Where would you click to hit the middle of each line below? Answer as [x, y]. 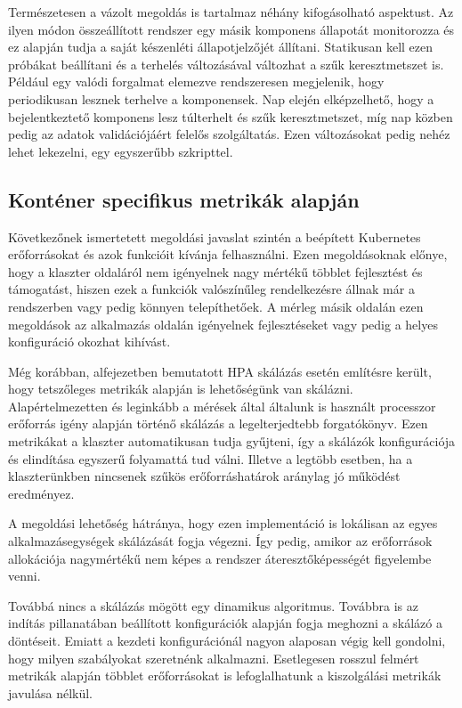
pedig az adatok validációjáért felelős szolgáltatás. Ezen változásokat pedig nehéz [229, 134]
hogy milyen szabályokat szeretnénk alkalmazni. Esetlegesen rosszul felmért [214, 658]
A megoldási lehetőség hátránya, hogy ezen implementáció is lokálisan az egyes [223, 523]
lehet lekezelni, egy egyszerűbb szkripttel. [121, 151]
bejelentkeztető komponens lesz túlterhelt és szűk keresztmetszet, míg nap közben [231, 116]
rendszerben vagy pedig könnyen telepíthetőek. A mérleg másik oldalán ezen [216, 306]
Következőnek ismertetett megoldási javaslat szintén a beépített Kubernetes [215, 236]
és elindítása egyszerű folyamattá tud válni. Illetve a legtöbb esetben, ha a [211, 458]
